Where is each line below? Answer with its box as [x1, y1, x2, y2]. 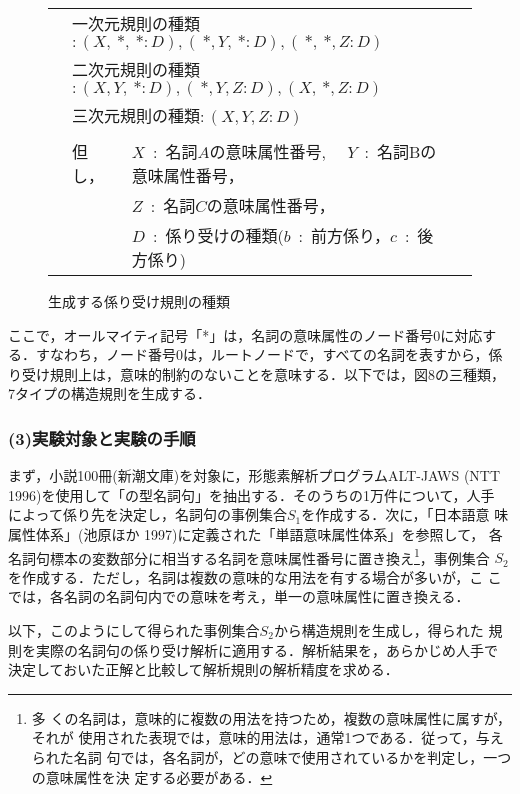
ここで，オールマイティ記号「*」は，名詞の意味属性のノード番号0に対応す [8, 324, 497, 345]
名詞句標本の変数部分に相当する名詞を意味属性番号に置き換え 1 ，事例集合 [8, 544, 490, 568]
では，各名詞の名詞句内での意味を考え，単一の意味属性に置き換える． [8, 586, 470, 607]
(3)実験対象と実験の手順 [8, 425, 196, 450]
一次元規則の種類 [72, 12, 201, 35]
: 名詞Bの [364, 140, 437, 163]
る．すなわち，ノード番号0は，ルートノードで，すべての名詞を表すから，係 [8, 344, 503, 365]
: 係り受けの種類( [153, 224, 284, 247]
